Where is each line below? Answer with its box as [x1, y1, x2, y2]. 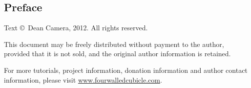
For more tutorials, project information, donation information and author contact [4, 65, 248, 75]
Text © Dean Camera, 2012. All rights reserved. [4, 22, 148, 33]
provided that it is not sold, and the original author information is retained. [4, 48, 231, 59]
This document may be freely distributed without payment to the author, [4, 39, 224, 49]
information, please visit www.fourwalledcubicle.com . [4, 74, 162, 85]
